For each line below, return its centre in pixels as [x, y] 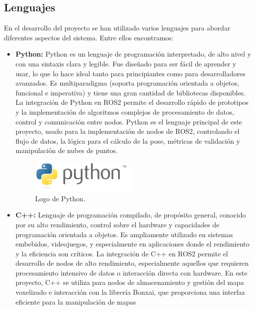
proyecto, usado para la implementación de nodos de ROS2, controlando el [127, 131]
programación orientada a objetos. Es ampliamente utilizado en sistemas [124, 234]
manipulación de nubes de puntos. [67, 150]
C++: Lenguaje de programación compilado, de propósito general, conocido [131, 215]
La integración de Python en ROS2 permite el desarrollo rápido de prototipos [132, 102]
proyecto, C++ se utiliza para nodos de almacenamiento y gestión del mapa [130, 282]
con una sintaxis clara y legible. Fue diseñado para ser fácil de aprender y [126, 63]
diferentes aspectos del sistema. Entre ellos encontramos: [89, 37]
